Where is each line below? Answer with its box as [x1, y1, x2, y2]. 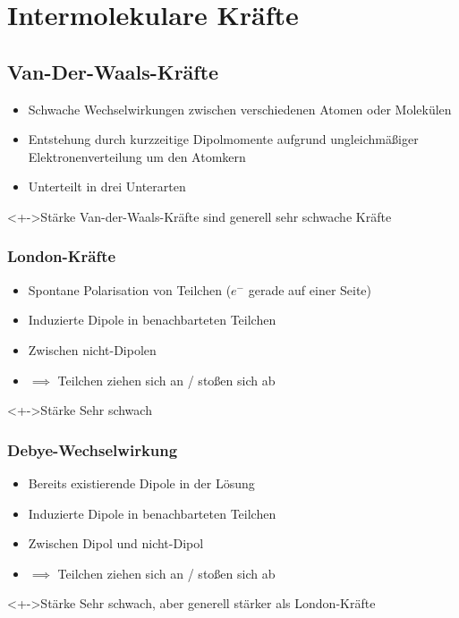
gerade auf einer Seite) [248, 280, 372, 299]
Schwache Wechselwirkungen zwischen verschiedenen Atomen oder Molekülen [28, 99, 452, 118]
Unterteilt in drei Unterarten [28, 177, 186, 196]
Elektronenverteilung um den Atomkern [28, 147, 246, 165]
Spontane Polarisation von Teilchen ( [28, 280, 232, 299]
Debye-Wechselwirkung [7, 438, 178, 461]
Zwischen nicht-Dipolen [28, 340, 157, 359]
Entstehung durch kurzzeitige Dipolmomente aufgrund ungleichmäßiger [28, 130, 419, 148]
